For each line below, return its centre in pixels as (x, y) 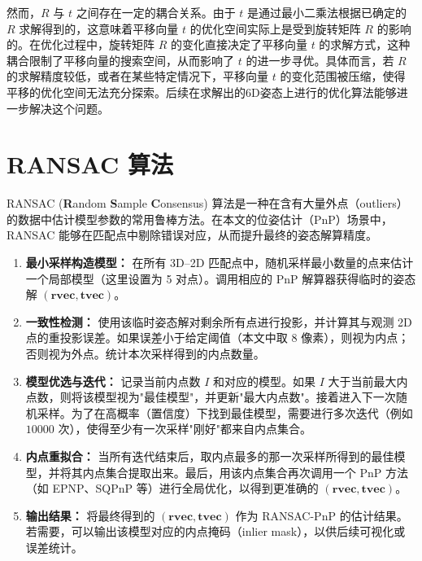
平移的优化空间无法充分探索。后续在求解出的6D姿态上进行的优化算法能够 (202, 92)
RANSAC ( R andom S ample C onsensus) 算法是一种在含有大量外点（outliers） (207, 203)
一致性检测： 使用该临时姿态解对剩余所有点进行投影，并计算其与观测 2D (219, 321)
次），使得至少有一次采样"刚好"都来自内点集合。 (185, 429)
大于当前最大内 (368, 381)
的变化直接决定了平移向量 (239, 44)
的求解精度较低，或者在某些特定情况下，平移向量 (137, 76)
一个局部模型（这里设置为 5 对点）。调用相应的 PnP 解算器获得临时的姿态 (221, 278)
